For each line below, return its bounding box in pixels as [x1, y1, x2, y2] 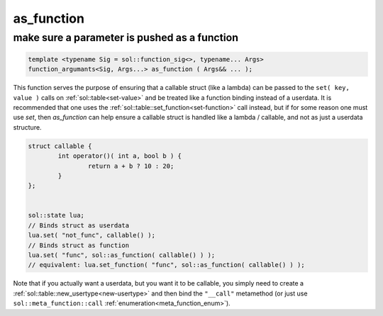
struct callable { [28, 142, 92, 150]
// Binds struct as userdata [28, 221, 130, 230]
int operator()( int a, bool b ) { [57, 152, 182, 160]
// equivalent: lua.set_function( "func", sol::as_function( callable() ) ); [28, 261, 305, 269]
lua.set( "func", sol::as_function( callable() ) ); [28, 252, 216, 259]
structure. [13, 123, 42, 131]
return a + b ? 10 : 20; [87, 162, 174, 170]
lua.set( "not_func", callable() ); [28, 231, 156, 239]
